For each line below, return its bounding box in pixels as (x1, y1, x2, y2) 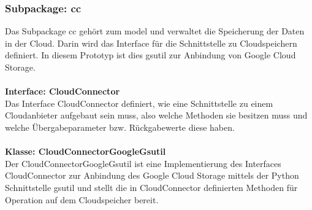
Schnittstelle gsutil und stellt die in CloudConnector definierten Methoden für (5, 181, 298, 193)
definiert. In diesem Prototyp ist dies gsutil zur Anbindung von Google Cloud (5, 49, 296, 61)
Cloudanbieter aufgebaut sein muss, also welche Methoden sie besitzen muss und (5, 109, 308, 122)
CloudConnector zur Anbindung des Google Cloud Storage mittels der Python (5, 169, 299, 182)
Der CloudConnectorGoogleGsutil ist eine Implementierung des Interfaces (5, 157, 281, 169)
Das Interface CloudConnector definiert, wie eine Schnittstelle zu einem (5, 96, 273, 109)
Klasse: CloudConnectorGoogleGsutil (5, 145, 166, 158)
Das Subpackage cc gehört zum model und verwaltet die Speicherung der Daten (5, 25, 305, 37)
